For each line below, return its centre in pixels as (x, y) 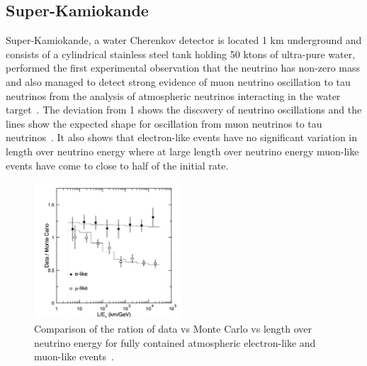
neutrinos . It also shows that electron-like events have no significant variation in (182, 137)
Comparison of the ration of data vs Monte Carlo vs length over (173, 329)
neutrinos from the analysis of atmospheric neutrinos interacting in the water (173, 95)
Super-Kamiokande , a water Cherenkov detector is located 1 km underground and (184, 40)
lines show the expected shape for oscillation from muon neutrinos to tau (164, 123)
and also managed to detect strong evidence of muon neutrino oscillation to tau (178, 81)
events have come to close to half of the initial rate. (117, 165)
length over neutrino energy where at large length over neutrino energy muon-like (182, 151)
